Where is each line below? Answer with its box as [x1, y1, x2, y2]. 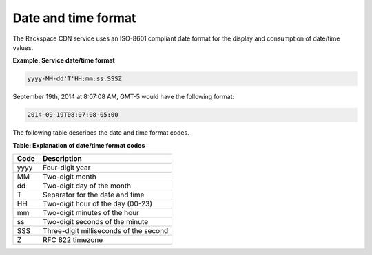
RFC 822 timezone [42, 235, 103, 245]
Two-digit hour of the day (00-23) [42, 199, 153, 209]
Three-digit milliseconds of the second [42, 226, 169, 236]
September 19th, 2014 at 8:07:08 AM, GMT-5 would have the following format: [12, 93, 235, 101]
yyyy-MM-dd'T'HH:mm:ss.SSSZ [27, 75, 122, 82]
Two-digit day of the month [42, 181, 131, 190]
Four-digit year [42, 163, 91, 173]
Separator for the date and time [42, 190, 145, 199]
